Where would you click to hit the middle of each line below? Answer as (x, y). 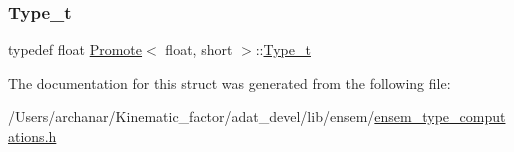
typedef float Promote (75, 49)
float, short (199, 49)
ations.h (32, 136)
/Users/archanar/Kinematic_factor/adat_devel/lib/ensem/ (191, 116)
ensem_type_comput (440, 116)
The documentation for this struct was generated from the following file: (229, 82)
